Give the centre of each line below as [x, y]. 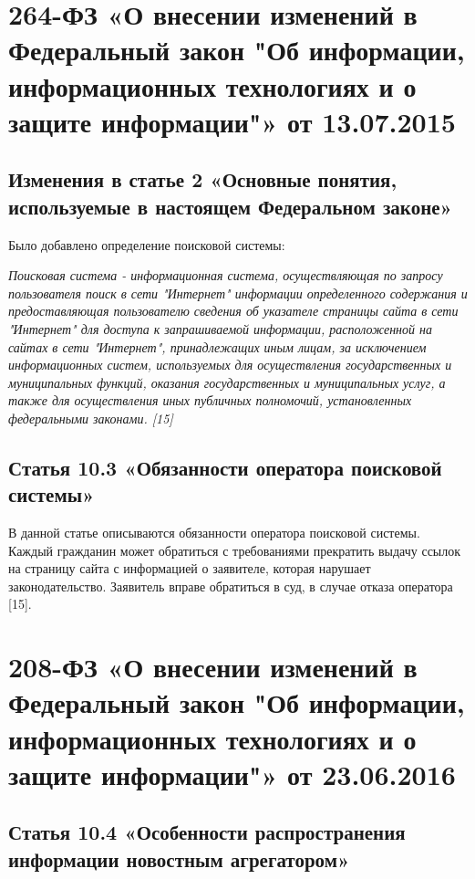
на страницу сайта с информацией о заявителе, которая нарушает [190, 568]
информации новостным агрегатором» [179, 858]
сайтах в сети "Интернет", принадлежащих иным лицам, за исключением [217, 346]
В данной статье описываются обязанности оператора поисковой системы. [214, 533]
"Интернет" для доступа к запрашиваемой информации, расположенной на [221, 328]
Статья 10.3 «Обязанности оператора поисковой [225, 467]
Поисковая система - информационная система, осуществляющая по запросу [226, 275]
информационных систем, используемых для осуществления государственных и [230, 365]
